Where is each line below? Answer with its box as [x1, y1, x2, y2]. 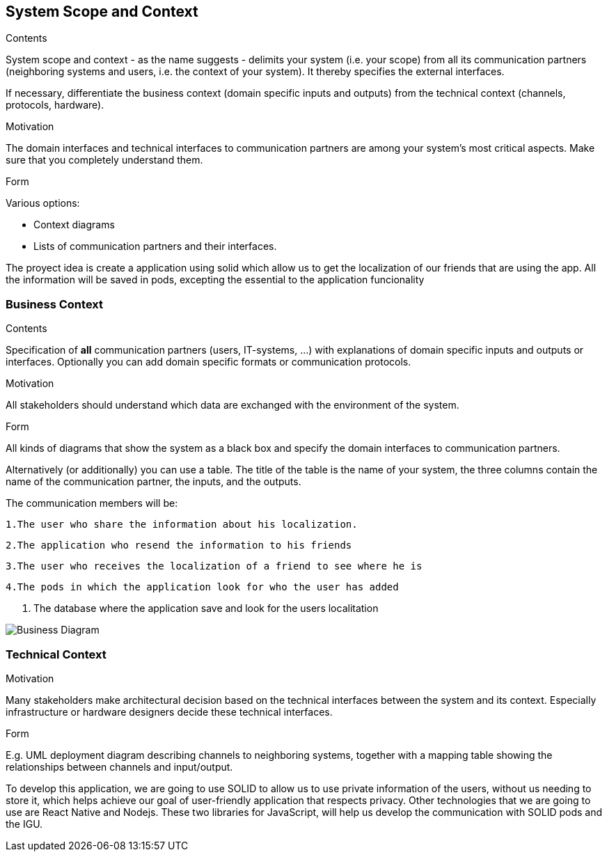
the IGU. [6, 817, 43, 830]
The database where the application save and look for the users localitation [33, 602, 379, 615]
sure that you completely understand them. [6, 154, 203, 166]
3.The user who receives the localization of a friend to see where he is [6, 560, 423, 572]
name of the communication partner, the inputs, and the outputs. [6, 475, 301, 488]
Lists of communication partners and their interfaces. [33, 240, 277, 253]
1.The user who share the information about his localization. [6, 519, 358, 530]
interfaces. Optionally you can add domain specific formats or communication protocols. [6, 356, 411, 368]
